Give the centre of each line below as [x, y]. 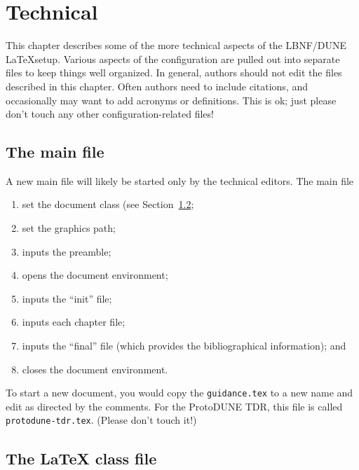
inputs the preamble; [67, 251]
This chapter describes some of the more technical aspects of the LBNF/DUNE [176, 45]
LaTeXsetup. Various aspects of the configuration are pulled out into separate [173, 58]
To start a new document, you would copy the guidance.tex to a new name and [179, 393]
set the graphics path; [69, 228]
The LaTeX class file [81, 458]
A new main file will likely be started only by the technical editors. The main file [180, 180]
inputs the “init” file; [67, 298]
